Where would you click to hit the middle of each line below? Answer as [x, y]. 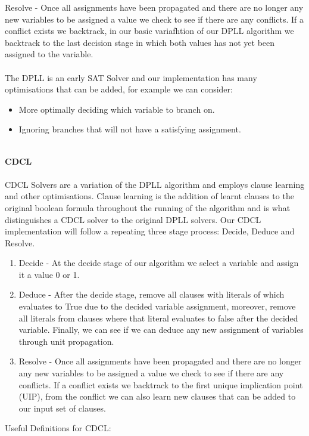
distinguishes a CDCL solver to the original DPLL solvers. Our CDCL [133, 219]
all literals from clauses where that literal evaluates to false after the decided [158, 318]
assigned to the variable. [49, 54]
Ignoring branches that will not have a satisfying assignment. [130, 129]
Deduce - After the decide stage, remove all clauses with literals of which [152, 294]
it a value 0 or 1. [49, 274]
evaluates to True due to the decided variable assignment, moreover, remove [157, 306]
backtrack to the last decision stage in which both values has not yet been [140, 42]
